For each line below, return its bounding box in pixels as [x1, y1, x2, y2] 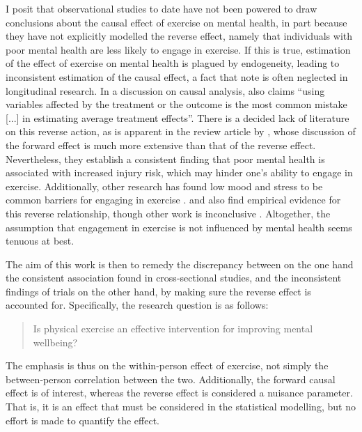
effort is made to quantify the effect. [6, 412, 159, 427]
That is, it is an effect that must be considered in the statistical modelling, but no [6, 399, 356, 414]
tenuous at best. [6, 233, 74, 248]
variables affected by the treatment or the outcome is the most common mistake [6, 97, 347, 111]
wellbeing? [33, 334, 78, 349]
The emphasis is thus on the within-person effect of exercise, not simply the [6, 358, 329, 373]
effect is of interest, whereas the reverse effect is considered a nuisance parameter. [6, 385, 353, 400]
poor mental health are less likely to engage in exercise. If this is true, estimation [6, 42, 351, 56]
